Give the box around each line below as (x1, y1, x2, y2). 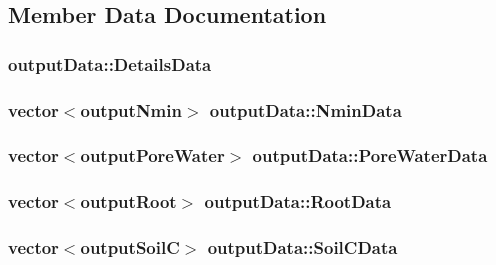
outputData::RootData (204, 189, 392, 214)
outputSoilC (80, 235, 180, 260)
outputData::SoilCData (207, 235, 398, 260)
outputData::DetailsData (8, 51, 212, 76)
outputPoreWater (80, 143, 225, 168)
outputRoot (80, 189, 177, 214)
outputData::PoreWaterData (252, 143, 488, 168)
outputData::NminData (209, 97, 402, 122)
